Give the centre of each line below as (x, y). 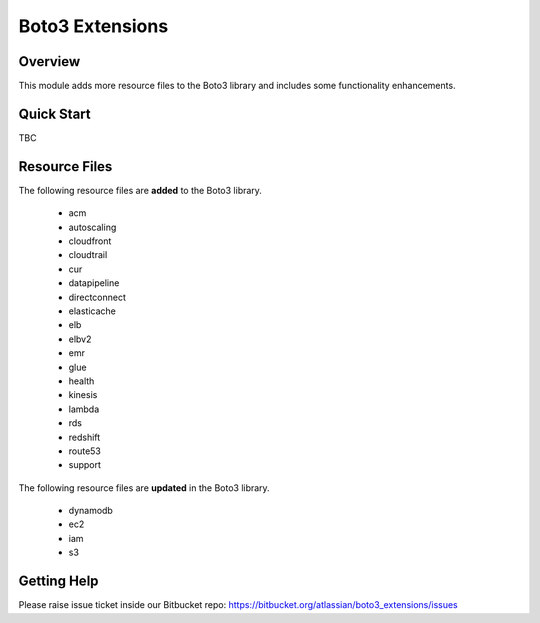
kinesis (83, 395)
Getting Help (58, 581)
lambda (84, 409)
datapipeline (94, 283)
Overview (49, 61)
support (85, 465)
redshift (84, 437)
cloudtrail (88, 255)
